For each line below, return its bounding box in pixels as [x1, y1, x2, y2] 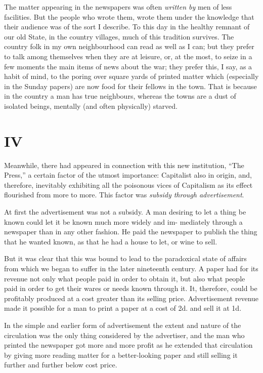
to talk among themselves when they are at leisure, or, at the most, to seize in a [4, 51, 252, 61]
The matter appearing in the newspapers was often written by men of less [4, 2, 232, 12]
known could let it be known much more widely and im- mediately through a [4, 216, 243, 227]
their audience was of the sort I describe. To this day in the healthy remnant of [4, 21, 250, 32]
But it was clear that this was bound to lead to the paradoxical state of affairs [4, 253, 247, 264]
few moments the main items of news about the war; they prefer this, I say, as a [4, 61, 252, 71]
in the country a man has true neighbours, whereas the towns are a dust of [4, 91, 236, 101]
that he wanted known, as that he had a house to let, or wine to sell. [4, 236, 217, 246]
